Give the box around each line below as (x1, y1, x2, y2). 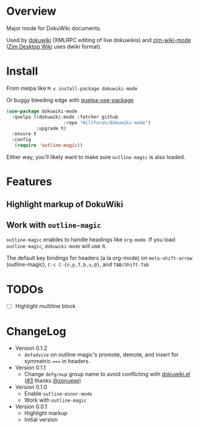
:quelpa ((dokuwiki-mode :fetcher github (12, 114, 119, 120)
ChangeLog (6, 324, 66, 338)
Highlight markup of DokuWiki (6, 199, 124, 209)
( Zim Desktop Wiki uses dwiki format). (6, 43, 102, 50)
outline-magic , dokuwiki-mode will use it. (6, 243, 107, 250)
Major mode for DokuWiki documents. (6, 24, 102, 32)
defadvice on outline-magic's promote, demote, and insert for (24, 351, 179, 358)
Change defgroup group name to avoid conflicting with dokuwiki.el (24, 371, 190, 378)
